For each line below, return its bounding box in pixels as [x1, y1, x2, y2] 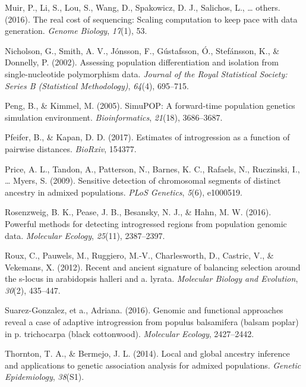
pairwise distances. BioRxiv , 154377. [5, 142, 137, 155]
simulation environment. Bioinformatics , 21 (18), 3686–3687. [5, 111, 223, 123]
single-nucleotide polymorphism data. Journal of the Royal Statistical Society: [5, 67, 288, 80]
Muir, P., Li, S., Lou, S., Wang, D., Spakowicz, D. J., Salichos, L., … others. [5, 1, 280, 13]
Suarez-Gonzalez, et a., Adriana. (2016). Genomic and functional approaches [5, 304, 283, 316]
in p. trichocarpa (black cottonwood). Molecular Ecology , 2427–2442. [5, 327, 254, 339]
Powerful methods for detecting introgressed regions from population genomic [5, 217, 287, 229]
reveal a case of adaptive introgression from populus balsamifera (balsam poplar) [5, 316, 299, 328]
